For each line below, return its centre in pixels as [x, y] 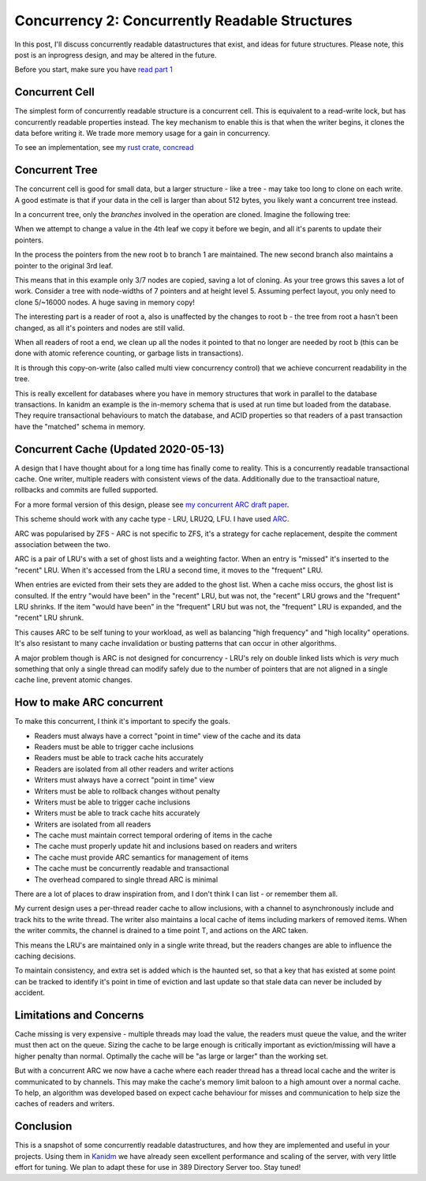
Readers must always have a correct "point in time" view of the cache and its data [168, 736]
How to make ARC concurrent [89, 703]
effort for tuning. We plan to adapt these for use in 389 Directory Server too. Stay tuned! [158, 1168]
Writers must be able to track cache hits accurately [117, 813]
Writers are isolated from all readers [93, 824]
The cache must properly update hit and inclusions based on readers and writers [166, 846]
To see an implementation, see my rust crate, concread [104, 148]
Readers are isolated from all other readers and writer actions [134, 769]
